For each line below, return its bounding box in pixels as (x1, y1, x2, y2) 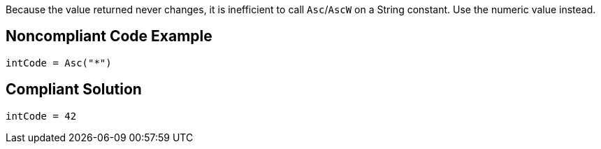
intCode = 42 (6, 110, 77, 122)
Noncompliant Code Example (6, 27, 212, 45)
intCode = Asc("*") (6, 57, 112, 69)
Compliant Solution (6, 80, 142, 99)
